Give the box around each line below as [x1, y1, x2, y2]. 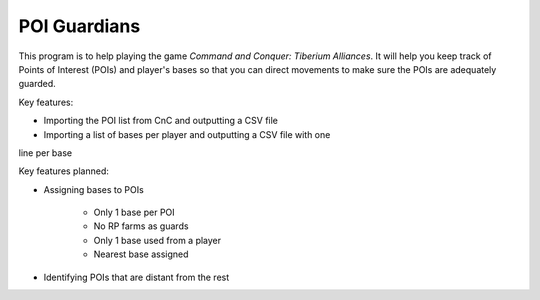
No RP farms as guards [93, 220, 189, 232]
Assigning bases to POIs [43, 183, 144, 195]
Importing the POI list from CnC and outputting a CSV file [43, 115, 279, 127]
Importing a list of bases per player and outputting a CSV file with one [43, 128, 331, 140]
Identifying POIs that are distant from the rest [43, 271, 230, 283]
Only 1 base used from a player [93, 234, 222, 246]
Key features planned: [18, 165, 109, 177]
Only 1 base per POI [93, 206, 175, 219]
